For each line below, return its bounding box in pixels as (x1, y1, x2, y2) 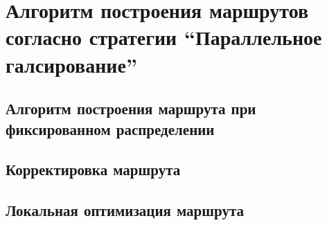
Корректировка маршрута (6, 159, 181, 180)
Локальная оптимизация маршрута (6, 199, 244, 221)
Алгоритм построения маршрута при (6, 98, 256, 119)
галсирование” (6, 50, 137, 78)
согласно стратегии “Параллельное (6, 23, 322, 51)
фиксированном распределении (6, 118, 215, 139)
